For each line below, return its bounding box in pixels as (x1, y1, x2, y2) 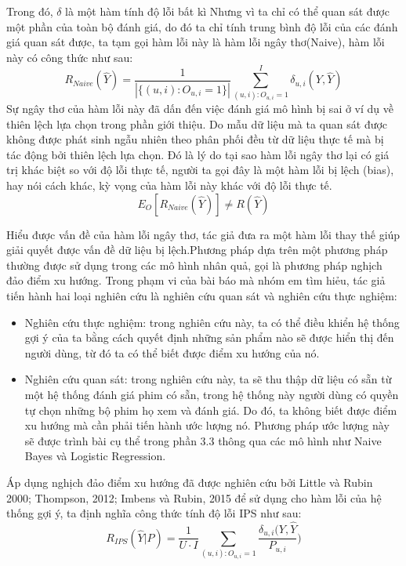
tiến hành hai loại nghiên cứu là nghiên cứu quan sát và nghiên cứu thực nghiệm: (6, 288, 397, 304)
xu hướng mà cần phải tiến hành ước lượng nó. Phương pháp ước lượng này (24, 417, 390, 434)
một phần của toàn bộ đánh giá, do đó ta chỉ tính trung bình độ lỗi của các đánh (6, 18, 398, 34)
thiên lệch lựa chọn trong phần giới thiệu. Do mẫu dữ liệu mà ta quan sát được (6, 115, 388, 132)
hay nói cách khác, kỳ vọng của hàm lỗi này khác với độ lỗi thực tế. (6, 177, 332, 194)
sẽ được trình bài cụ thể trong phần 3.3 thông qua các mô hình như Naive (24, 432, 382, 448)
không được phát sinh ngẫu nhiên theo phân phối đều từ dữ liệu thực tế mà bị (6, 131, 384, 147)
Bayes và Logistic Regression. (24, 448, 166, 464)
